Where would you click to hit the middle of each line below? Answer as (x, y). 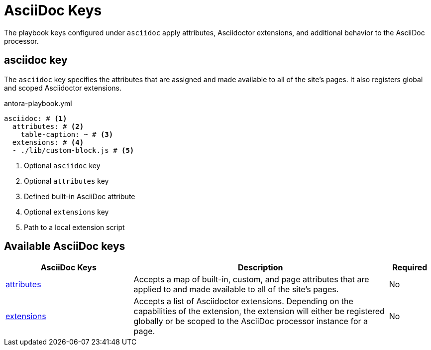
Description (260, 268)
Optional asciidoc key (62, 165)
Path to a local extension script (74, 227)
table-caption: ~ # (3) (67, 134)
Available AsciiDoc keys (65, 246)
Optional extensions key (66, 212)
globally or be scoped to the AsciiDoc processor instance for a (251, 321)
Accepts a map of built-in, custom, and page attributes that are (251, 280)
